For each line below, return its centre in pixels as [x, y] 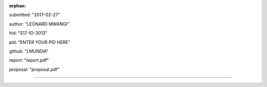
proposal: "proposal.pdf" [34, 69]
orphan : [18, 6]
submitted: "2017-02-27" [35, 15]
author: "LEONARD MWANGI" [39, 24]
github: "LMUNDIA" [29, 51]
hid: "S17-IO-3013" [28, 33]
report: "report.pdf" [29, 60]
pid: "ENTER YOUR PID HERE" [40, 42]
